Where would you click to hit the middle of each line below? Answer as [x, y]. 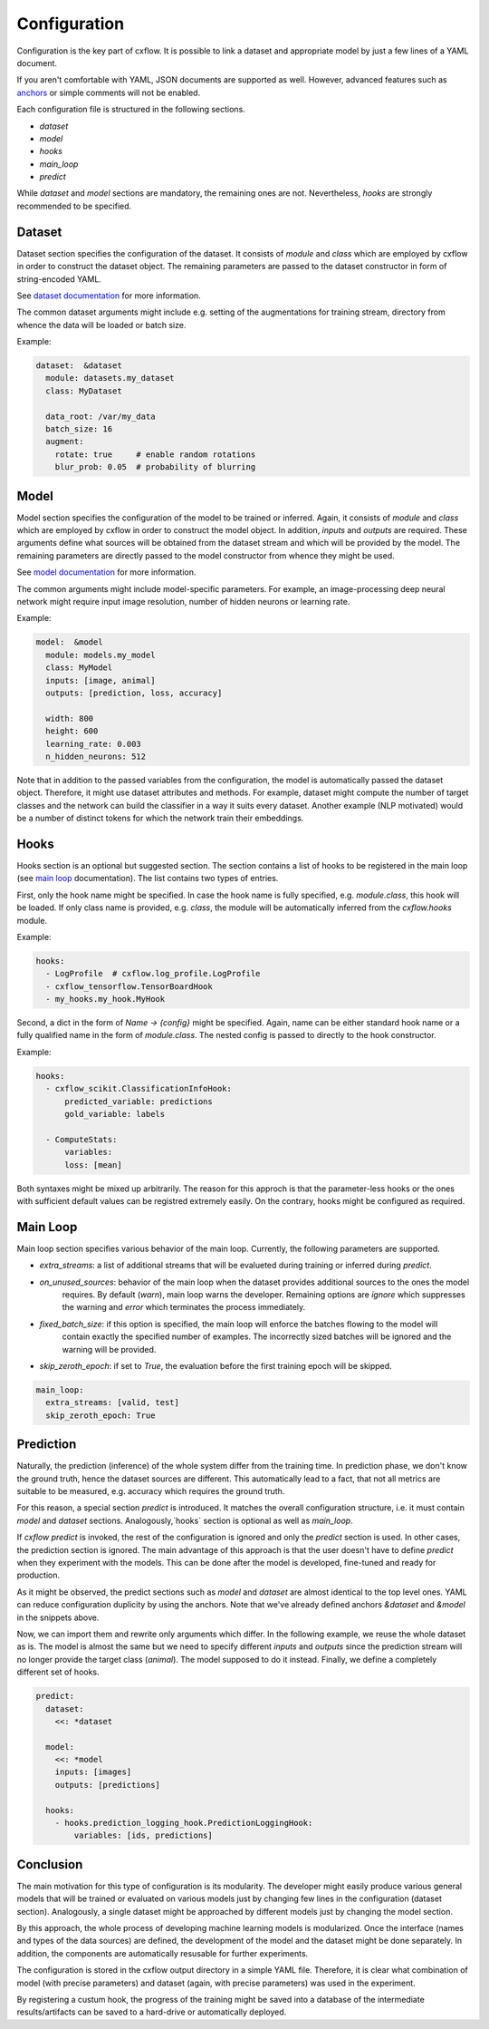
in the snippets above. [58, 1617]
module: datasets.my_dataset [110, 378]
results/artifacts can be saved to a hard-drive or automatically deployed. [152, 2012]
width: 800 [70, 718]
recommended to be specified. [74, 206]
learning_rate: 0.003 [94, 744]
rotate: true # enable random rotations [155, 454]
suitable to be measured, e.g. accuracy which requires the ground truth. [151, 1491]
